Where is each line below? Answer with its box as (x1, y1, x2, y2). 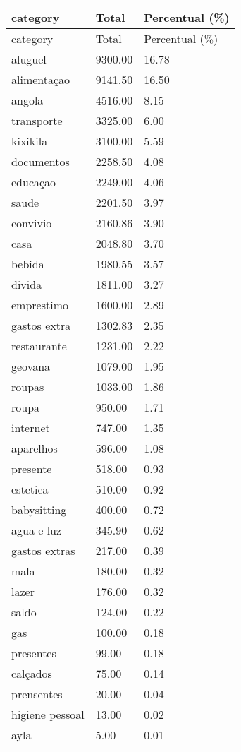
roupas (11, 378, 44, 395)
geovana (11, 358, 51, 374)
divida (11, 276, 42, 292)
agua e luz (11, 522, 62, 538)
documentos (11, 153, 70, 169)
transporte (11, 112, 63, 129)
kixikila (11, 133, 48, 149)
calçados (11, 665, 52, 681)
